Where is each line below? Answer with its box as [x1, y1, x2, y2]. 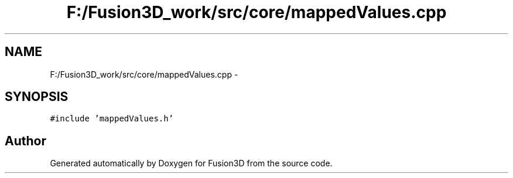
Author [5, 133, 46, 148]
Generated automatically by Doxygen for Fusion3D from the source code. [50, 158, 333, 169]
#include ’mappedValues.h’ [50, 114, 174, 124]
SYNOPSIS [5, 89, 69, 104]
